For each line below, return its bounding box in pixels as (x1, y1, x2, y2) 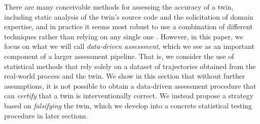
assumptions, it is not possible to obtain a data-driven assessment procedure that (4, 80, 256, 91)
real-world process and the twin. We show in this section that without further (4, 71, 245, 81)
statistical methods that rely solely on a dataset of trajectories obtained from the (4, 60, 256, 71)
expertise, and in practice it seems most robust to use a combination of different (4, 21, 253, 32)
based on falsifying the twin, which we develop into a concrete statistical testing (4, 100, 252, 110)
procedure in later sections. (4, 110, 88, 120)
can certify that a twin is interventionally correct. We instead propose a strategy (4, 90, 254, 101)
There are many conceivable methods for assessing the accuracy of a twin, (4, 2, 234, 12)
